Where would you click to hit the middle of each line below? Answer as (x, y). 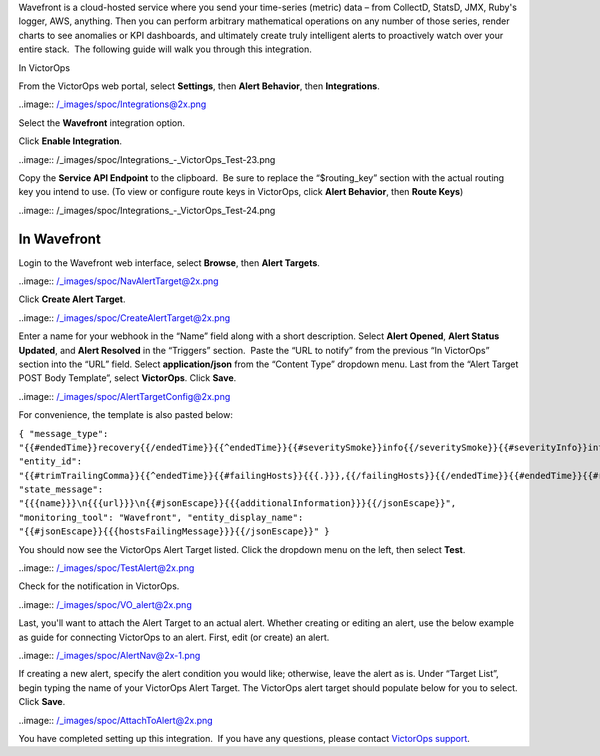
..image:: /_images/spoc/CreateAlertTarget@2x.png (124, 317)
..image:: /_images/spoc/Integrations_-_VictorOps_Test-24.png (147, 210)
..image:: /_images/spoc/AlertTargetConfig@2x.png (124, 396)
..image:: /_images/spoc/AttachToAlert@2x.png (116, 720)
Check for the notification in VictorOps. (99, 586)
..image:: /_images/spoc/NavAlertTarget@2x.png (118, 281)
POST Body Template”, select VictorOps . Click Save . (127, 378)
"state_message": (61, 489)
